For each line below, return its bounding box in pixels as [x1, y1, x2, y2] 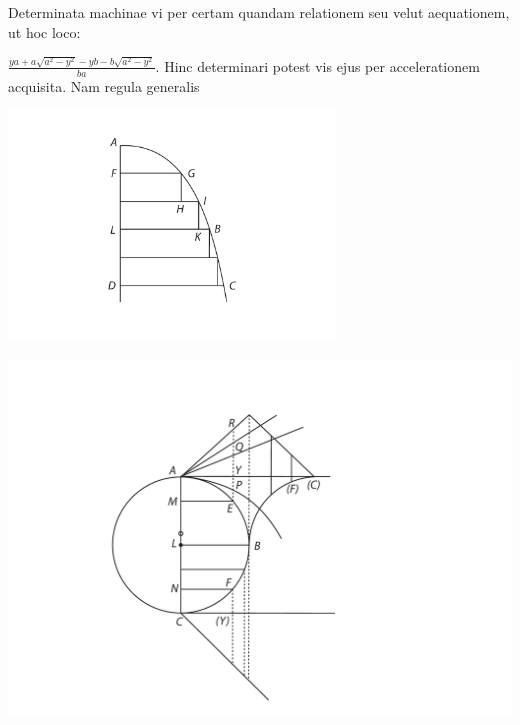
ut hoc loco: [8, 21, 81, 42]
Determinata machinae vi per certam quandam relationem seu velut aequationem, [8, 2, 510, 22]
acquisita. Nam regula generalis [8, 75, 200, 96]
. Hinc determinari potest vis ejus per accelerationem [155, 55, 480, 76]
